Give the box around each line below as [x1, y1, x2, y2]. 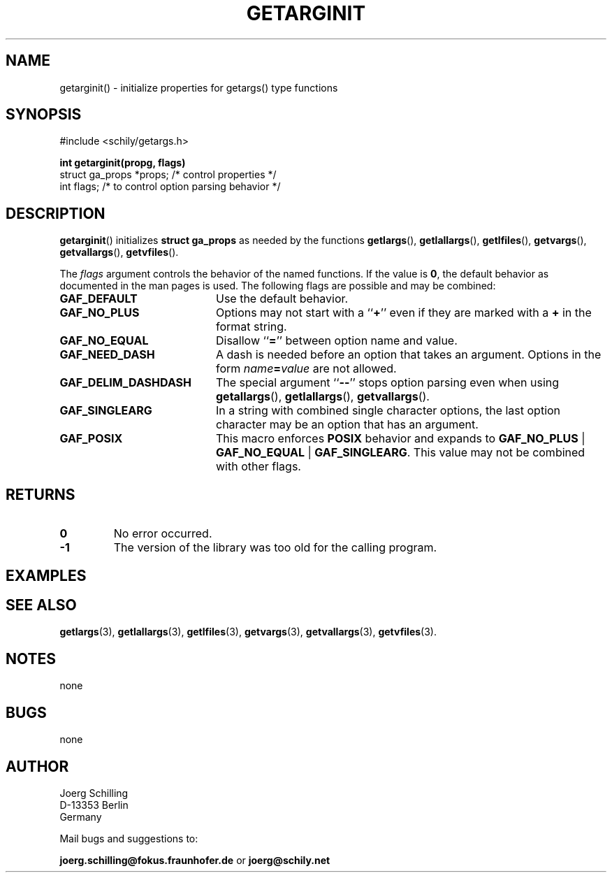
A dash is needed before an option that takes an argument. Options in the [215, 347, 602, 362]
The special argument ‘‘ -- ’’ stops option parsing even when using [215, 375, 560, 390]
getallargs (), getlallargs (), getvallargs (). [215, 389, 430, 404]
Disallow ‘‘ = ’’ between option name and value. [215, 333, 458, 348]
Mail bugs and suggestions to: [59, 832, 198, 844]
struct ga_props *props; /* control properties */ [59, 168, 277, 181]
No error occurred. [113, 526, 212, 541]
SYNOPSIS [6, 106, 82, 124]
